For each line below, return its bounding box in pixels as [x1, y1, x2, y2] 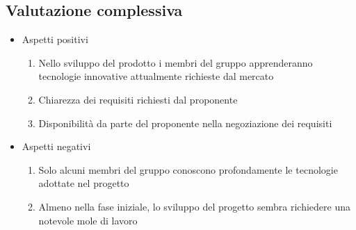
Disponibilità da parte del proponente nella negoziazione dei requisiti [38, 115, 332, 130]
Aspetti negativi [22, 139, 91, 154]
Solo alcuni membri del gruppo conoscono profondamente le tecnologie [38, 162, 338, 176]
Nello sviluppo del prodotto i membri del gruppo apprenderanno [38, 55, 313, 69]
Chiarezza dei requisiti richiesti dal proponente [38, 92, 238, 106]
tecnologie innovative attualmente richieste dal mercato [38, 69, 274, 83]
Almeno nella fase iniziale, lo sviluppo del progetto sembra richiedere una [38, 199, 350, 213]
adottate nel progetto [38, 176, 129, 190]
